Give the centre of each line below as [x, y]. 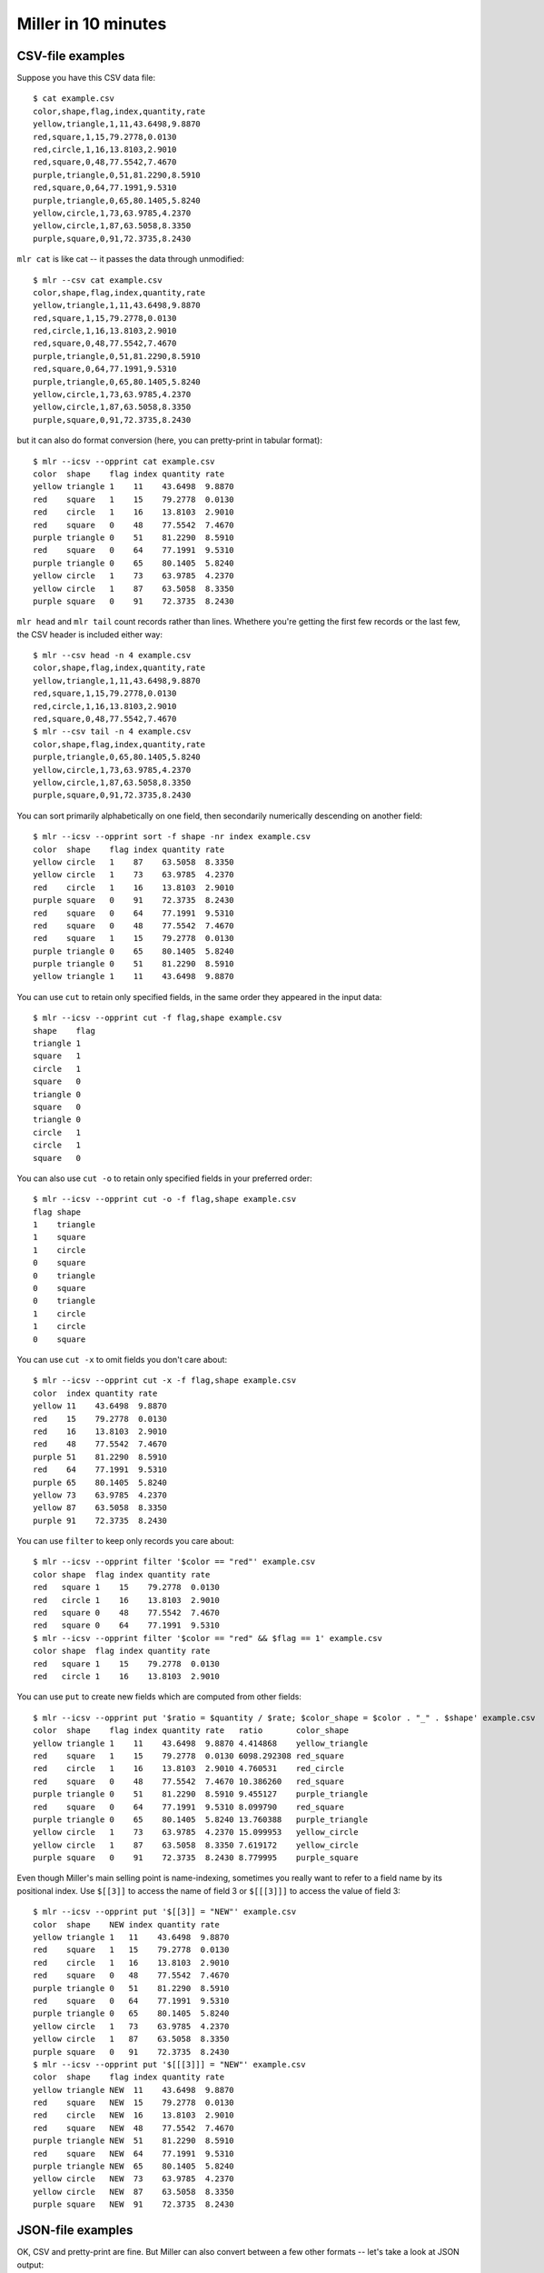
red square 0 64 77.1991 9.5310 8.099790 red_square [188, 1807]
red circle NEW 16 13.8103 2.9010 [134, 2115]
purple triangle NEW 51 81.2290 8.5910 [134, 2141]
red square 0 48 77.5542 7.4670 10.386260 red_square [188, 1781]
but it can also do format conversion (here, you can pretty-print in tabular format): [169, 440]
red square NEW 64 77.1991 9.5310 [134, 2153]
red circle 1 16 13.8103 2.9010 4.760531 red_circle [188, 1769]
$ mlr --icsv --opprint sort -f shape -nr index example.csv [172, 837]
